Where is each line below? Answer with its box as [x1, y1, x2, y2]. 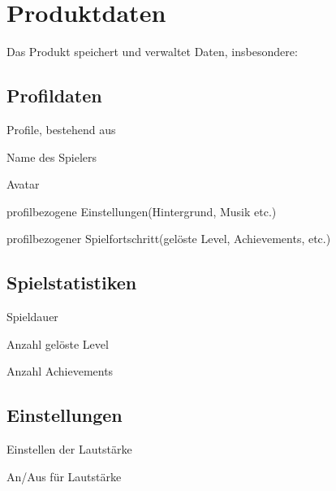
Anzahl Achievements [6, 363, 114, 380]
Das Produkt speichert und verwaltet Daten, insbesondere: [6, 43, 298, 60]
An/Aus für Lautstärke [6, 467, 122, 484]
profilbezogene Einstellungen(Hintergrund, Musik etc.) [6, 202, 277, 219]
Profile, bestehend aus [6, 120, 116, 137]
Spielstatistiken [6, 270, 137, 295]
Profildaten [6, 83, 102, 108]
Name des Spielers [6, 148, 97, 165]
